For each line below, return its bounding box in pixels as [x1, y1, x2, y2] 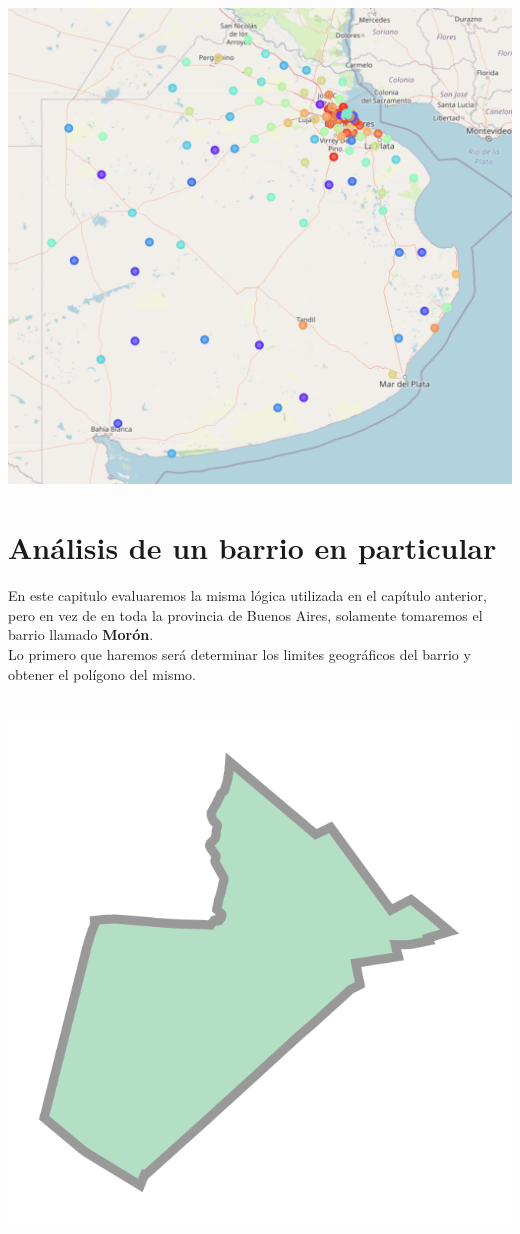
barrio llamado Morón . [8, 624, 154, 645]
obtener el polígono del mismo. [8, 663, 196, 684]
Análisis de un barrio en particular [8, 527, 497, 568]
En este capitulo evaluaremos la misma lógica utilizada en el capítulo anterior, [8, 585, 487, 606]
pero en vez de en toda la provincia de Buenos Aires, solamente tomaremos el [8, 604, 483, 625]
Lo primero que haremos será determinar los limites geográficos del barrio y [8, 643, 471, 664]
